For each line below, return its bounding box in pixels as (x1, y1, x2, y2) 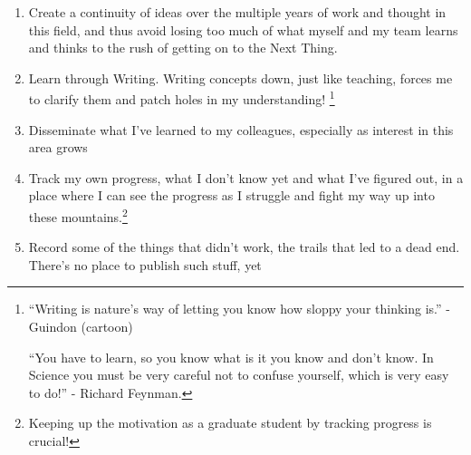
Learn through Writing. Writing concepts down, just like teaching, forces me (28, 68, 453, 87)
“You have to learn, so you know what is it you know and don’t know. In (28, 347, 434, 366)
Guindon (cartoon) (28, 317, 133, 336)
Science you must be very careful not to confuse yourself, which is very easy (28, 365, 449, 384)
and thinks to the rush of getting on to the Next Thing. (28, 38, 338, 57)
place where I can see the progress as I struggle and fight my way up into (28, 186, 435, 205)
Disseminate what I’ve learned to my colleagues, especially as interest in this (28, 120, 454, 139)
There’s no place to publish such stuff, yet (28, 255, 262, 274)
